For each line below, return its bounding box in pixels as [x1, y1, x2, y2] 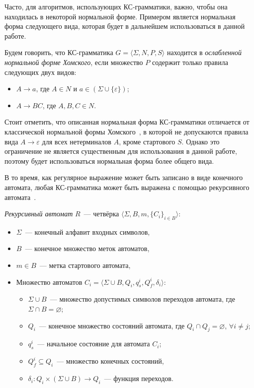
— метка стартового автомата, [39, 260, 131, 270]
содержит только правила [152, 57, 228, 67]
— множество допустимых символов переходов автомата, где [50, 294, 235, 304]
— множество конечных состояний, [57, 356, 164, 366]
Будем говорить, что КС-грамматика [4, 47, 113, 58]
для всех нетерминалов [42, 136, 111, 146]
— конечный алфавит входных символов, [25, 226, 150, 237]
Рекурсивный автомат [4, 208, 73, 219]
